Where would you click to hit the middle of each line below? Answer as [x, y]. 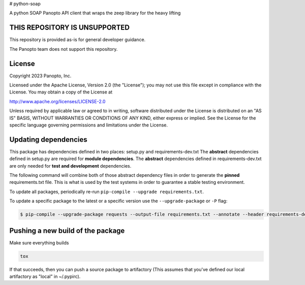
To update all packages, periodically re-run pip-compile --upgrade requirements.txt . [107, 192]
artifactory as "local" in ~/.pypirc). [45, 276]
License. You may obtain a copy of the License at [61, 92]
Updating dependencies [48, 139]
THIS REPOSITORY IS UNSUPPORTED [69, 28]
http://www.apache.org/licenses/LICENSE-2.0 [57, 101]
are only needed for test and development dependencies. [70, 166]
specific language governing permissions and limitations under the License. [88, 125]
